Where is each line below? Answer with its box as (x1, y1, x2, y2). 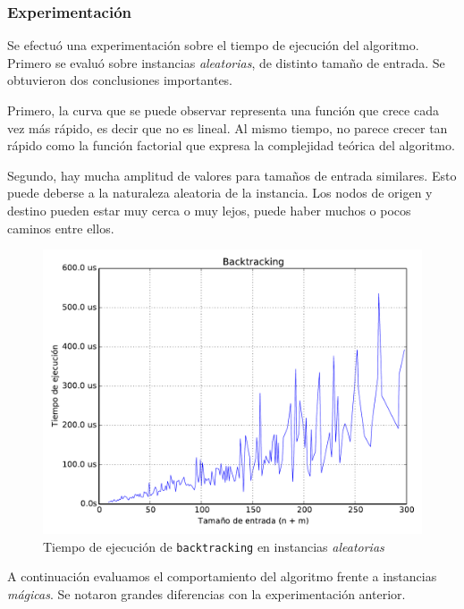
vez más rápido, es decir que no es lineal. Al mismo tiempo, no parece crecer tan (7, 118, 448, 137)
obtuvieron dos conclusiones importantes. (7, 71, 233, 89)
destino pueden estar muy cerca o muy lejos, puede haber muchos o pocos (7, 200, 411, 219)
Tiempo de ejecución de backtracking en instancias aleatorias (43, 537, 384, 555)
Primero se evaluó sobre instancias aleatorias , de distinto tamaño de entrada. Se (7, 53, 445, 72)
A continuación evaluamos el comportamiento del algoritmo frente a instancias (7, 567, 437, 586)
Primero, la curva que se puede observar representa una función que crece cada (7, 101, 439, 119)
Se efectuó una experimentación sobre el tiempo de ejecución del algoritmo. (7, 36, 419, 55)
